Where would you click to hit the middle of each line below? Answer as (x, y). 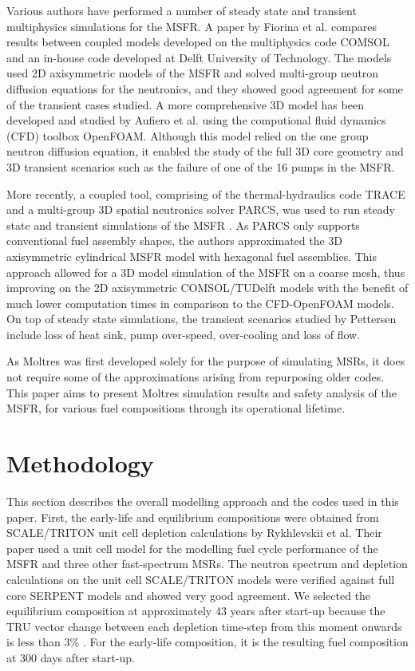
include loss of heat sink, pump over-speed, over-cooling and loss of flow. (184, 334)
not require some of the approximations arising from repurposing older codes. (196, 377)
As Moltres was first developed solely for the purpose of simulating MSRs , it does (206, 361)
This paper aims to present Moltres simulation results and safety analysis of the (202, 392)
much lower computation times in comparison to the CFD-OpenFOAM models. (200, 303)
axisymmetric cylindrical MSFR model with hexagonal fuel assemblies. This (192, 256)
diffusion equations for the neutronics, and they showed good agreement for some (205, 88)
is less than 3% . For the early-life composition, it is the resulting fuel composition (207, 642)
